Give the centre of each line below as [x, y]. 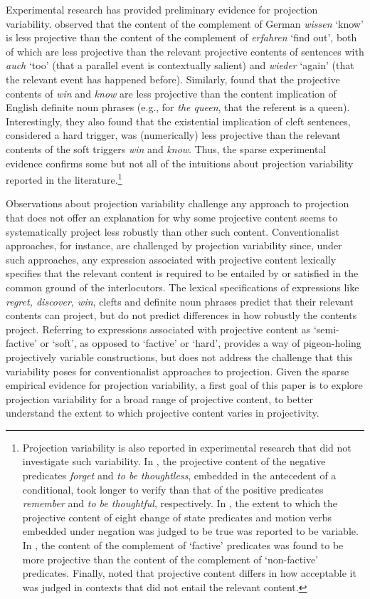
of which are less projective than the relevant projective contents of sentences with [185, 51]
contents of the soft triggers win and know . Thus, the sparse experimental [166, 149]
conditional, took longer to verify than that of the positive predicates [173, 489]
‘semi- [326, 329]
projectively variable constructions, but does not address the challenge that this [179, 356]
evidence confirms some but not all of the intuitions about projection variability [180, 163]
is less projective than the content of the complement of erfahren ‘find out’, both [181, 37]
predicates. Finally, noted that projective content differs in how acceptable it [189, 573]
